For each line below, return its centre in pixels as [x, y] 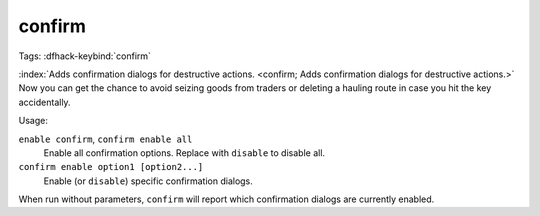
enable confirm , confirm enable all [105, 139]
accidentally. [44, 102]
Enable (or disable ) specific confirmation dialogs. [148, 181]
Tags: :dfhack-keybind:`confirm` [85, 56]
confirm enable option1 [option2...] [111, 167]
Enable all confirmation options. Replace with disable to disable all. [184, 152]
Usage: [33, 121]
